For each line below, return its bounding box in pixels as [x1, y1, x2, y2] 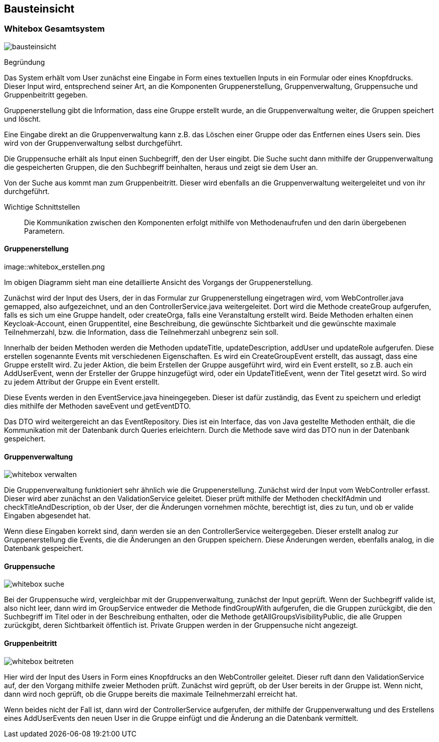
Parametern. [24, 226, 65, 235]
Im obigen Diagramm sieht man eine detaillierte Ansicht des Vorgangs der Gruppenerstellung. [4, 278, 313, 287]
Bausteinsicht [4, 3, 75, 15]
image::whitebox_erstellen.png [4, 262, 105, 271]
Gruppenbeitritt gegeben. [4, 90, 88, 99]
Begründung [4, 57, 45, 66]
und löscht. [4, 114, 41, 123]
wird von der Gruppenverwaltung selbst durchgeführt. [4, 138, 183, 147]
